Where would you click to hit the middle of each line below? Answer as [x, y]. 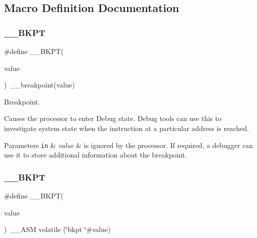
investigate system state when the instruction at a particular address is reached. [126, 128]
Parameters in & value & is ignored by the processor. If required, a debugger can [128, 145]
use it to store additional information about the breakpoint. [95, 155]
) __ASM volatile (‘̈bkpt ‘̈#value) [57, 229]
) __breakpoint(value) [39, 85]
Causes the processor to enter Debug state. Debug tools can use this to [113, 118]
